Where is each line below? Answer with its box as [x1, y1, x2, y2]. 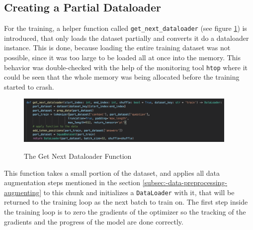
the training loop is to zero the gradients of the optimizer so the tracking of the [4, 207, 246, 217]
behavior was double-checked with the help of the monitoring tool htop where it [4, 62, 248, 72]
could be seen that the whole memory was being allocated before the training [4, 72, 240, 82]
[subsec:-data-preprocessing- [142, 177, 227, 188]
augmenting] [4, 187, 42, 197]
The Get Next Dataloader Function [24, 151, 132, 161]
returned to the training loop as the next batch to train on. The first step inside [4, 197, 248, 207]
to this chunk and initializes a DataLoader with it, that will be [43, 187, 235, 197]
